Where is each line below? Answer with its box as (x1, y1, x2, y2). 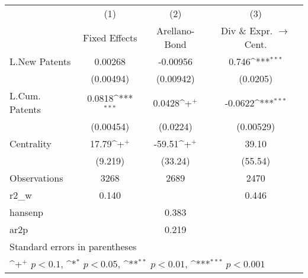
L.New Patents (9, 54, 71, 68)
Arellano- (156, 24, 195, 37)
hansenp (9, 205, 43, 219)
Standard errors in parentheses (9, 240, 137, 253)
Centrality (9, 137, 52, 150)
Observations (9, 171, 63, 185)
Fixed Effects (83, 30, 137, 44)
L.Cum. (9, 89, 41, 102)
